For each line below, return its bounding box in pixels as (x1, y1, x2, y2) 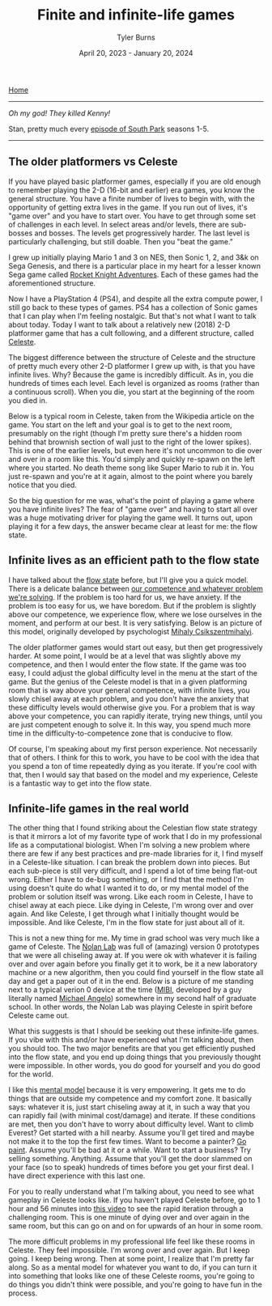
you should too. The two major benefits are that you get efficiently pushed (8, 1044, 257, 1054)
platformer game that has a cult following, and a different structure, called (8, 328, 254, 337)
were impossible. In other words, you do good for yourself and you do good (8, 1061, 261, 1071)
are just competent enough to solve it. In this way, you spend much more (8, 719, 251, 729)
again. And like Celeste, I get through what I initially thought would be (8, 909, 240, 919)
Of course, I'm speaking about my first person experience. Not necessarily (8, 744, 257, 753)
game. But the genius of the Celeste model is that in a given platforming (8, 676, 248, 686)
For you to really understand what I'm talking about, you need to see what (8, 1187, 254, 1197)
